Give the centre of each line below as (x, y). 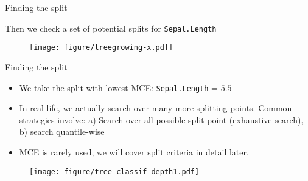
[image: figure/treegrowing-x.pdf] (101, 48)
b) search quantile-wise (62, 131)
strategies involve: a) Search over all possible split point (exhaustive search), (161, 119)
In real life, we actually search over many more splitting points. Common (156, 108)
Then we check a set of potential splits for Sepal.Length (111, 28)
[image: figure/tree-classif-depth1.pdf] (114, 172)
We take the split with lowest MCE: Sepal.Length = (118, 87)
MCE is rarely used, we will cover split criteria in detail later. (134, 152)
